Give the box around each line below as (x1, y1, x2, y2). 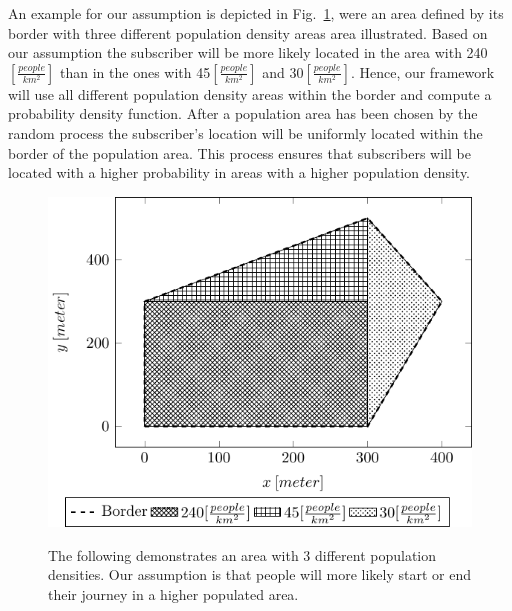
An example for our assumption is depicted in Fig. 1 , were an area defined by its (8, 3, 504, 23)
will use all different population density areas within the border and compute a (8, 83, 492, 104)
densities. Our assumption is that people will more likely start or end (48, 564, 471, 585)
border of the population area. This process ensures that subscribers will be (8, 142, 471, 163)
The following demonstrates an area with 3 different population (48, 544, 437, 565)
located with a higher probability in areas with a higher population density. (8, 162, 470, 183)
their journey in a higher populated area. (48, 583, 299, 604)
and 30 (262, 61, 304, 82)
